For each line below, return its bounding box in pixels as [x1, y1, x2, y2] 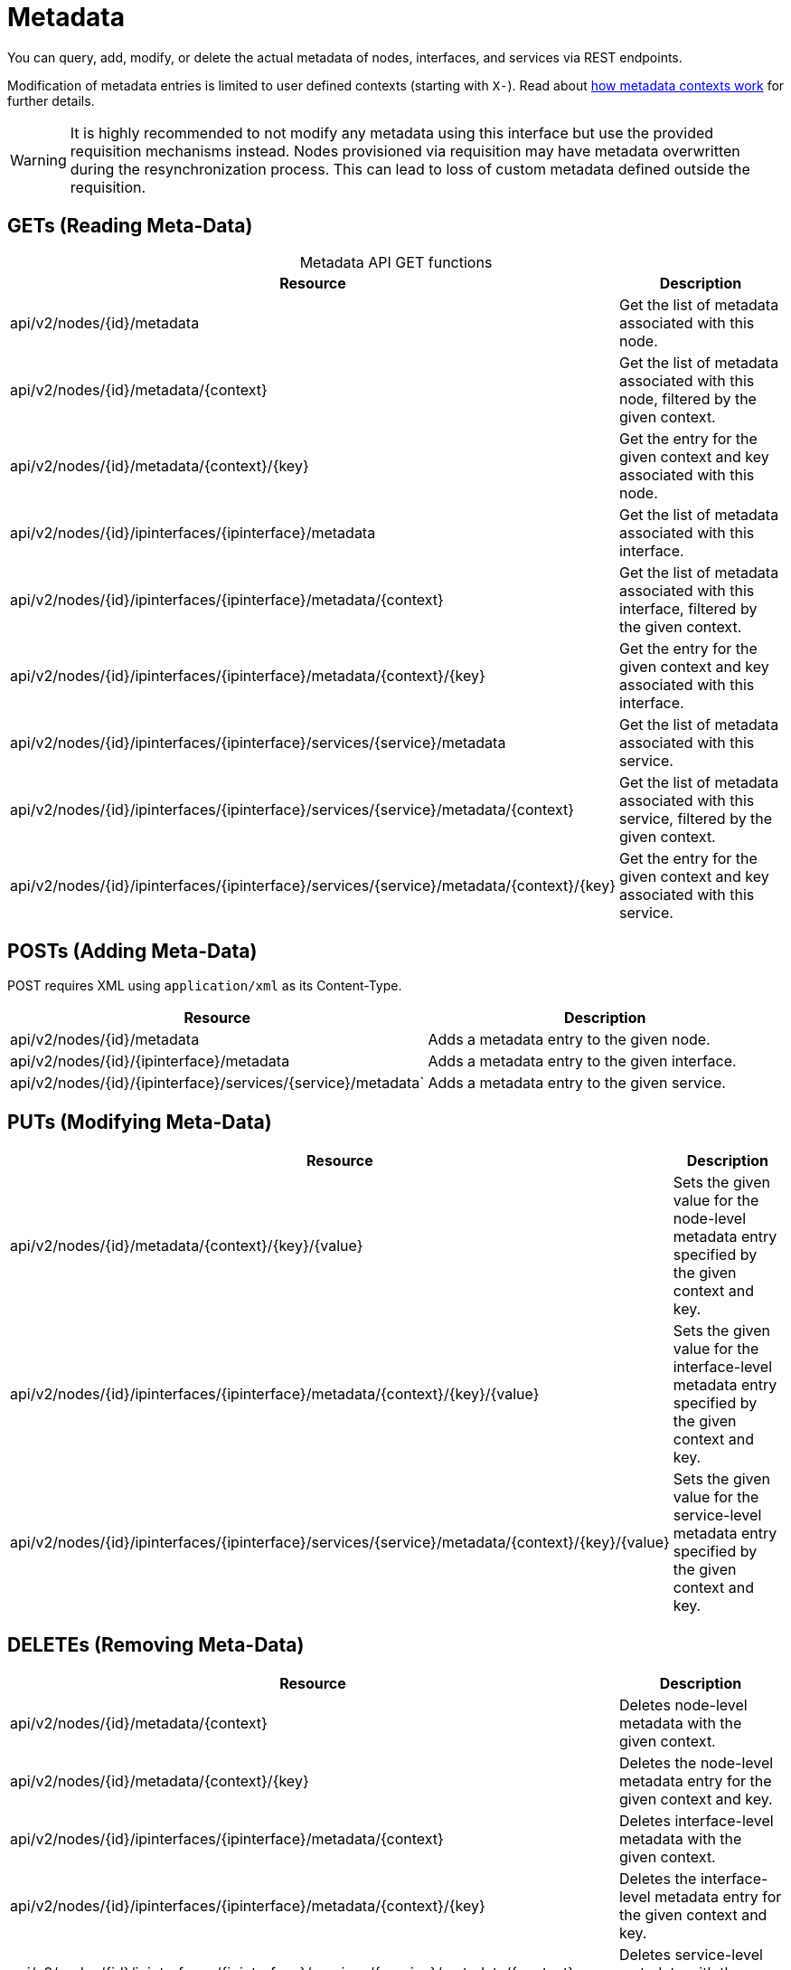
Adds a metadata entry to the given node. [428, 1030, 711, 1049]
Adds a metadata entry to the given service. [428, 1074, 726, 1093]
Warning [10, 150, 67, 169]
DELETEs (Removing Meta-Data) [7, 1633, 305, 1656]
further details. [7, 92, 95, 109]
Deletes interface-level [618, 1812, 774, 1831]
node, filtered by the [618, 389, 757, 408]
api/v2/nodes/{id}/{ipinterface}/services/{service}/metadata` [10, 1074, 425, 1093]
